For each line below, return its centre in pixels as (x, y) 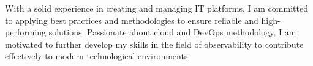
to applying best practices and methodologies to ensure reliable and (132, 20)
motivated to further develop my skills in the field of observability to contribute (154, 44)
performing (25, 32)
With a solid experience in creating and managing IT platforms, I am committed (156, 8)
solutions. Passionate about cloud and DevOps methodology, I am (172, 32)
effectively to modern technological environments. (98, 56)
